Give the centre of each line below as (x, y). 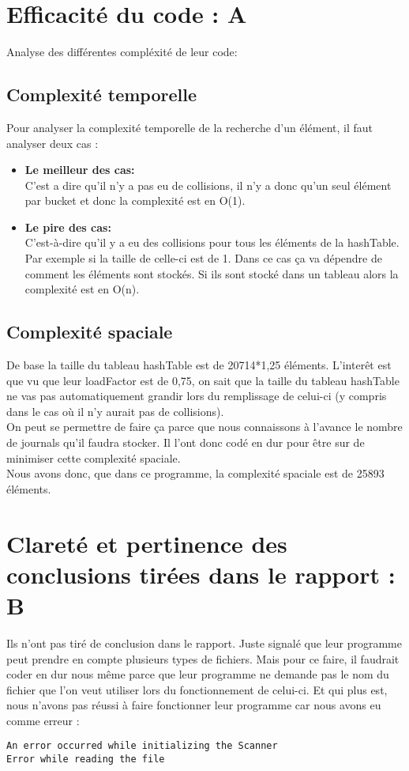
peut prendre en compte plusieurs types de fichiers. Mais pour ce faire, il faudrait (203, 658)
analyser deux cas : (53, 143)
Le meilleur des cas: (80, 170)
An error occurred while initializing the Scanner (142, 746)
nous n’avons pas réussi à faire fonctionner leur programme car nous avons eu (194, 705)
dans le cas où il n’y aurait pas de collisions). (115, 411)
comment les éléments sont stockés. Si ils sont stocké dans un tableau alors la (212, 273)
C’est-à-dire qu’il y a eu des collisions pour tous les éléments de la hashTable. (212, 242)
